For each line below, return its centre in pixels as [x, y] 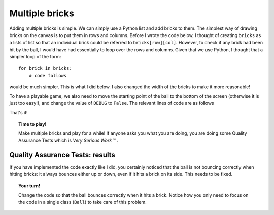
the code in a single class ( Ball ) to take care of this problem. [82, 202]
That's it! [19, 113]
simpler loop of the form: [35, 57]
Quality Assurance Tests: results [62, 155]
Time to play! [32, 124]
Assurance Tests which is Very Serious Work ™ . [68, 140]
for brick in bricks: [45, 68]
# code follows [48, 75]
